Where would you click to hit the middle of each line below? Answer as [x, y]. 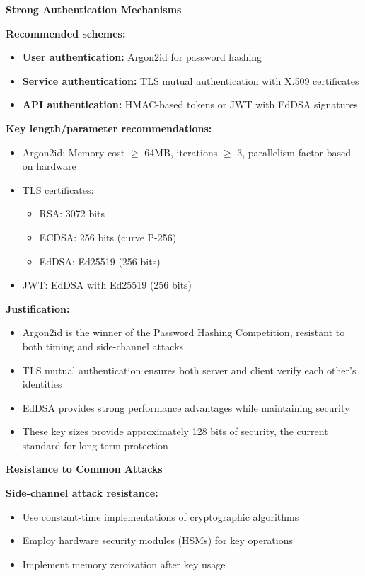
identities [42, 384]
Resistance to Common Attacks [84, 469]
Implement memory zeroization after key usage [124, 564]
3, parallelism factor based [294, 152]
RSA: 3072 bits [72, 213]
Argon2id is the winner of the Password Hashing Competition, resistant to [184, 332]
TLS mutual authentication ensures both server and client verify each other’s [189, 370]
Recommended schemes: [66, 33]
